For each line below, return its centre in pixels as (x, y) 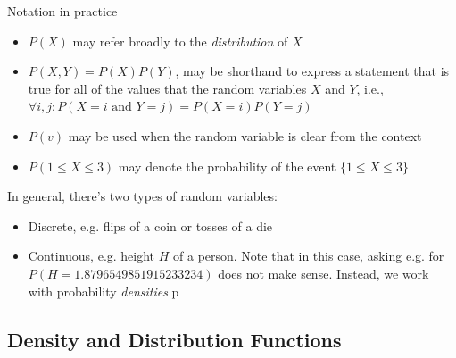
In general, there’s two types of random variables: (142, 196)
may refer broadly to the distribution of (180, 41)
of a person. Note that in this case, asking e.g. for (309, 256)
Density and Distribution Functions (174, 339)
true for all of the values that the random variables (167, 88)
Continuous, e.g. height (91, 256)
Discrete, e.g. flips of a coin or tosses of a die (150, 225)
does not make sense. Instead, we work (323, 273)
